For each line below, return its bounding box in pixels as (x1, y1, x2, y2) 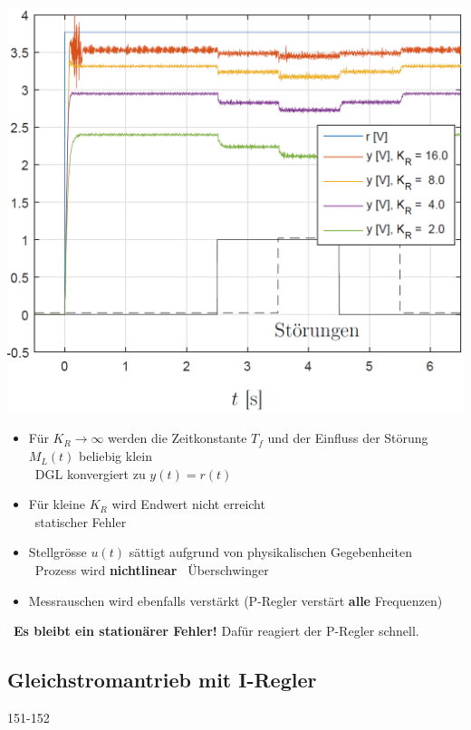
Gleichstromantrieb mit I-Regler (7, 666, 317, 694)
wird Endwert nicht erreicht (111, 495, 265, 514)
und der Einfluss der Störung (267, 428, 428, 447)
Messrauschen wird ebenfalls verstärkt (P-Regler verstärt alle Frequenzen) (28, 591, 443, 610)
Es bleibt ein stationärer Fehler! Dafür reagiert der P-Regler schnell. (14, 621, 419, 640)
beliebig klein (79, 447, 152, 466)
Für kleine (28, 495, 85, 514)
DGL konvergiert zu (34, 464, 146, 483)
